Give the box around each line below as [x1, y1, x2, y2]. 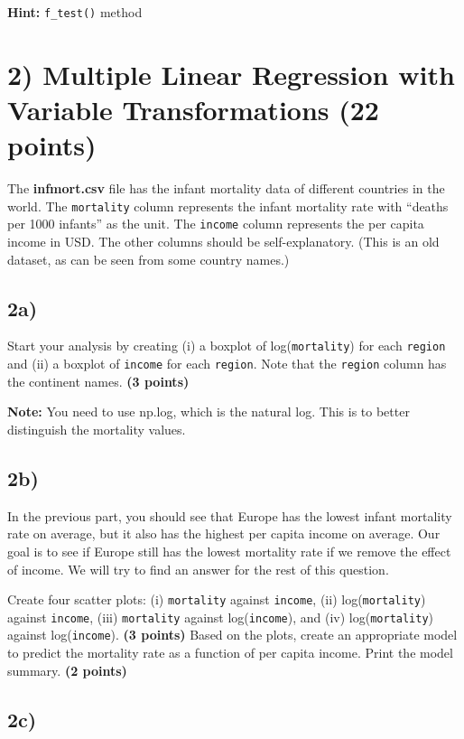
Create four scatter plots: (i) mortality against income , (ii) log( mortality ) [7, 590, 426, 609]
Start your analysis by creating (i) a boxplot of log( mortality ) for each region [7, 336, 446, 355]
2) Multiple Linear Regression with [7, 55, 455, 92]
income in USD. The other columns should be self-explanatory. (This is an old [7, 232, 440, 251]
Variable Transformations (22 [7, 91, 379, 128]
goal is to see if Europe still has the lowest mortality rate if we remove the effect [7, 541, 451, 560]
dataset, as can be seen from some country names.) [7, 249, 290, 268]
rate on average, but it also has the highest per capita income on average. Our [7, 524, 441, 543]
